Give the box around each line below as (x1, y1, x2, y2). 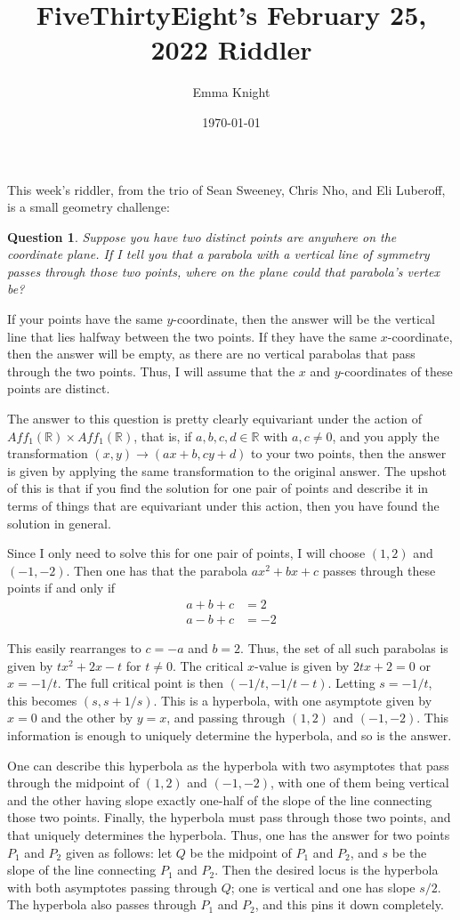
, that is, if (133, 426, 192, 445)
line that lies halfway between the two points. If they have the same (7, 327, 377, 345)
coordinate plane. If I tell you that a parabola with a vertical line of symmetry (7, 245, 430, 263)
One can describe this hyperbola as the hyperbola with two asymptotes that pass (7, 755, 449, 774)
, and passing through (166, 708, 286, 727)
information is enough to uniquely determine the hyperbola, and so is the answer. (7, 726, 452, 744)
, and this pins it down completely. (254, 895, 444, 914)
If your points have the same (7, 310, 163, 328)
